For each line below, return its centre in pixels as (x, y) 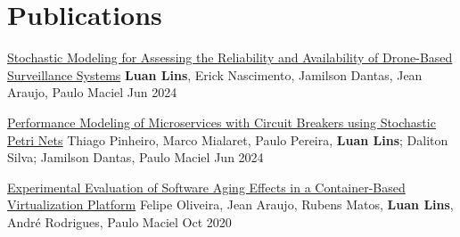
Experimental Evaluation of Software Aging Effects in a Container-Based (206, 187)
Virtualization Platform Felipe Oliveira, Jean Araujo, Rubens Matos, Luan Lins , (230, 204)
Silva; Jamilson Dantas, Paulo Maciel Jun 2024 (136, 157)
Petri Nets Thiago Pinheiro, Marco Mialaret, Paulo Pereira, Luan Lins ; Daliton (228, 139)
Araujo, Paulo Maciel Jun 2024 (92, 92)
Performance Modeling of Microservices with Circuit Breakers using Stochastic (222, 122)
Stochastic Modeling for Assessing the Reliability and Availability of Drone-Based (230, 57)
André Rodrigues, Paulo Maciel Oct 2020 (119, 221)
